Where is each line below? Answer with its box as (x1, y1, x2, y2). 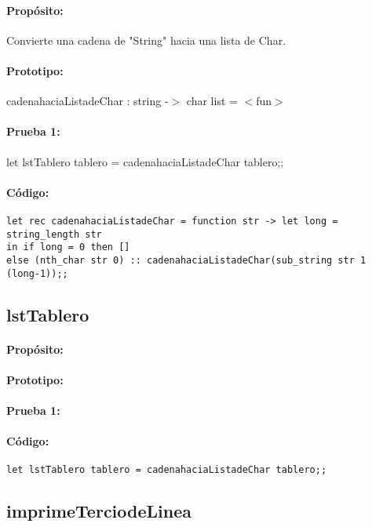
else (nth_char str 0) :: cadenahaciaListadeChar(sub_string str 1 (6, 254, 367, 266)
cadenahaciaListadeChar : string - (6, 93, 169, 109)
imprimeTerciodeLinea (6, 499, 191, 523)
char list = (186, 93, 238, 109)
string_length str (6, 228, 102, 240)
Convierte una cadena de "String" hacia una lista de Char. (6, 31, 286, 48)
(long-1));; (6, 267, 68, 279)
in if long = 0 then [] (6, 242, 130, 253)
